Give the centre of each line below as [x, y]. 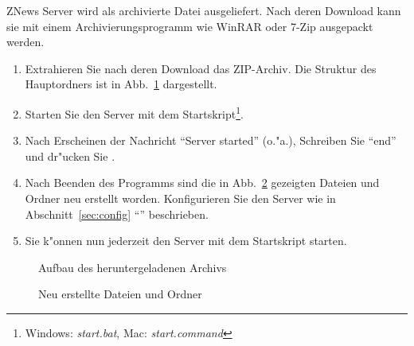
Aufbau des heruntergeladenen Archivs [133, 267]
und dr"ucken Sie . [70, 156]
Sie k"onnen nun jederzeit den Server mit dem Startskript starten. [186, 241]
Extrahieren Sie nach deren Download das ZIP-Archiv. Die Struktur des [201, 68]
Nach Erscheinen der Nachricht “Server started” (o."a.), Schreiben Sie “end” [211, 140]
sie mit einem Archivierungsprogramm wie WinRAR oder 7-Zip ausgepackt [190, 26]
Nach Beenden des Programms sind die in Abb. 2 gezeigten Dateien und [202, 183]
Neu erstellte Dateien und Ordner [120, 294]
